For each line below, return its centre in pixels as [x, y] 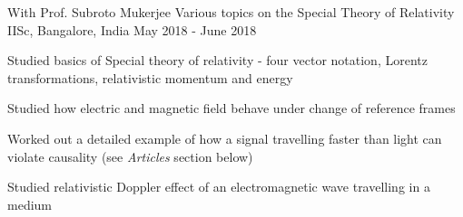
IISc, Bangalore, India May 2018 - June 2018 [132, 29]
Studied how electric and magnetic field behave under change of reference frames [231, 108]
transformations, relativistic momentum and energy [150, 77]
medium [30, 204]
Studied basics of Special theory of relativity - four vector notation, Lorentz [217, 60]
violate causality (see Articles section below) [130, 156]
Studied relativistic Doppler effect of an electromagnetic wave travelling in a [219, 187]
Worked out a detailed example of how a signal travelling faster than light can [225, 138]
